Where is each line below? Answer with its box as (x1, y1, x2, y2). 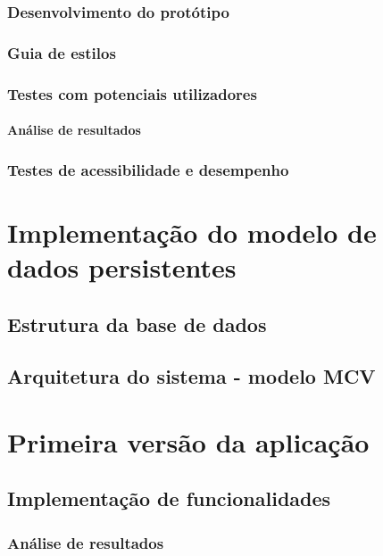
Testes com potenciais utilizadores (7, 82, 257, 104)
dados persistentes (7, 248, 237, 285)
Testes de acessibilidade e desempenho (7, 158, 289, 180)
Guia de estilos (7, 41, 116, 63)
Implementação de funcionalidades (7, 485, 331, 512)
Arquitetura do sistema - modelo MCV (7, 362, 376, 390)
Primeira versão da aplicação (7, 423, 370, 460)
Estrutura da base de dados (7, 310, 267, 337)
